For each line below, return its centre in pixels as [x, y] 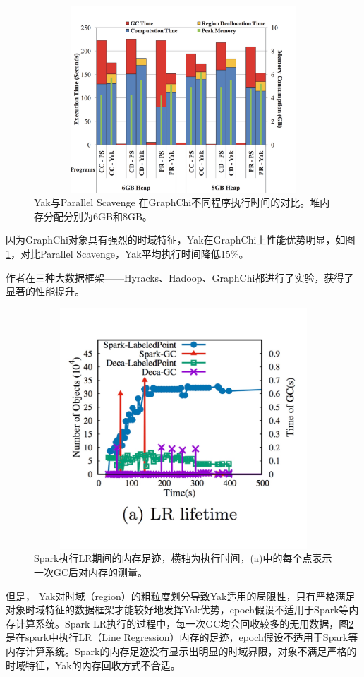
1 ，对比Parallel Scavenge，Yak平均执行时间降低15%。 [127, 253]
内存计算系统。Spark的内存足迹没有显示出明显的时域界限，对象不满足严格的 [181, 651]
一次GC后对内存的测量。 [91, 572]
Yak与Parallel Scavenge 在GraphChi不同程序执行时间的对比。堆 [177, 202]
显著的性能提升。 [45, 291]
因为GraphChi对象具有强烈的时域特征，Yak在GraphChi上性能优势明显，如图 [181, 240]
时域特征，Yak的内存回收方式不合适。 [93, 665]
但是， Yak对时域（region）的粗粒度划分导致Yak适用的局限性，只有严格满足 [181, 595]
